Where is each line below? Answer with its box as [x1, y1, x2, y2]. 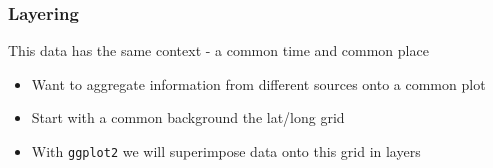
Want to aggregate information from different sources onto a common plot [31, 73, 486, 94]
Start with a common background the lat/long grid [31, 107, 345, 128]
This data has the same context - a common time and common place [8, 40, 429, 61]
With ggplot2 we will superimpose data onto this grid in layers [31, 141, 421, 161]
